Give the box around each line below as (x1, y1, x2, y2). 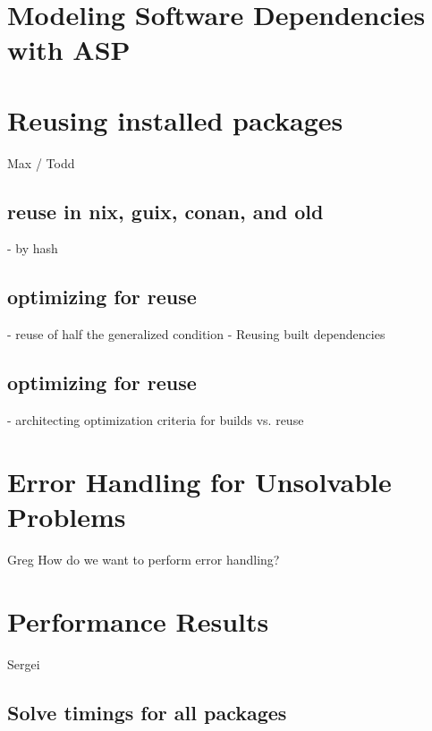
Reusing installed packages (7, 101, 343, 138)
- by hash (7, 239, 58, 258)
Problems (7, 498, 126, 535)
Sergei (7, 654, 40, 673)
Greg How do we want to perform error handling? (7, 549, 280, 568)
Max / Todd (7, 153, 75, 172)
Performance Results (7, 602, 269, 639)
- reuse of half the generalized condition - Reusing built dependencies (7, 325, 385, 344)
